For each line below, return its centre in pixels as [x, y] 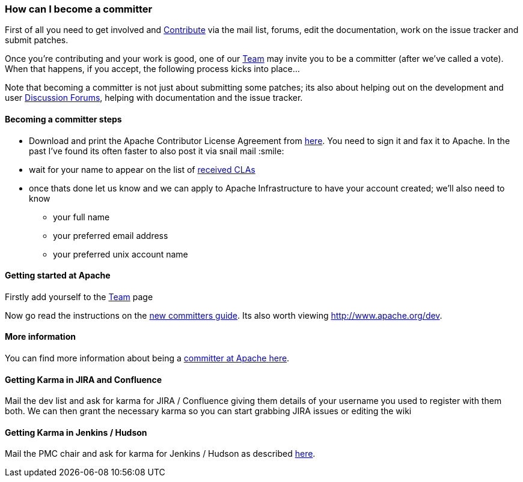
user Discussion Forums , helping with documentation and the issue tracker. [154, 98]
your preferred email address [111, 235]
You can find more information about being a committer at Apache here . [147, 358]
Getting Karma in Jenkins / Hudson [76, 432]
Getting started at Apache [58, 276]
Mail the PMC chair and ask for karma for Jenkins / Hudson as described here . [160, 454]
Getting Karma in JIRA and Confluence [84, 379]
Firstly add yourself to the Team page [79, 297]
